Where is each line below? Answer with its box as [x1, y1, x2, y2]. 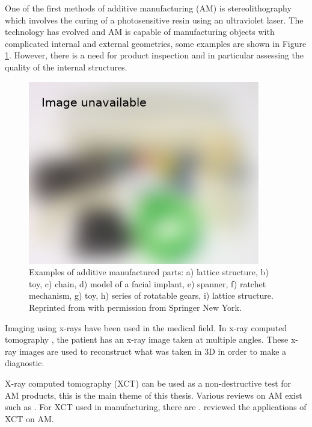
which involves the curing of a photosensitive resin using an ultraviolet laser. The [5, 13, 304, 26]
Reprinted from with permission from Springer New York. [29, 301, 242, 314]
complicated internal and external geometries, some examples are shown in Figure [5, 37, 307, 49]
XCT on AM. [5, 412, 54, 425]
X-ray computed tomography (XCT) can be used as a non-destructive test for [5, 377, 292, 389]
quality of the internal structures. [5, 60, 127, 73]
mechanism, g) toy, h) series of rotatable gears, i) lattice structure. [29, 289, 274, 302]
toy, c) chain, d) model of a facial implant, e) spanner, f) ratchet [29, 277, 266, 290]
